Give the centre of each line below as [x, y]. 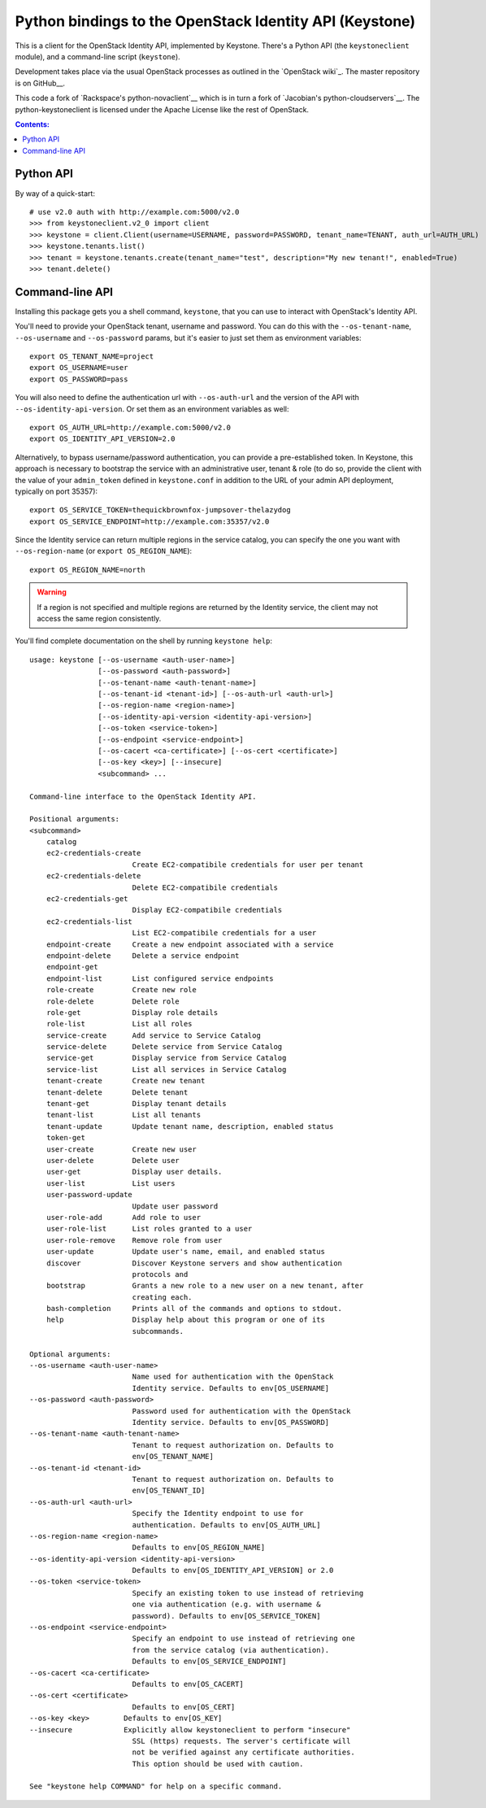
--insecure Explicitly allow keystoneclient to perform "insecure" [190, 1730]
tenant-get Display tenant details [136, 1104]
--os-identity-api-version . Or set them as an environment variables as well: [152, 409]
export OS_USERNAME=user [79, 368]
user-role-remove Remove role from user [134, 1240]
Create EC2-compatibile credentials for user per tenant [248, 865]
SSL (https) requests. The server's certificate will [241, 1741]
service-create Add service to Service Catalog [154, 1035]
